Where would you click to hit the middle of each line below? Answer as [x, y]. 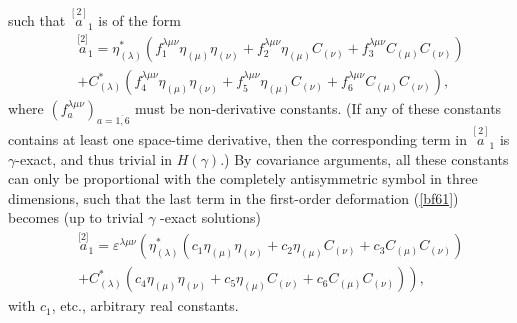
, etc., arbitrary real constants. [145, 305]
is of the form [139, 20]
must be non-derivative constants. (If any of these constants [318, 108]
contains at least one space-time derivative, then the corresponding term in [237, 139]
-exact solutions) [210, 217]
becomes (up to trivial [76, 217]
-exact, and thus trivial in [94, 158]
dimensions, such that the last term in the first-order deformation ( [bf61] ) [233, 197]
